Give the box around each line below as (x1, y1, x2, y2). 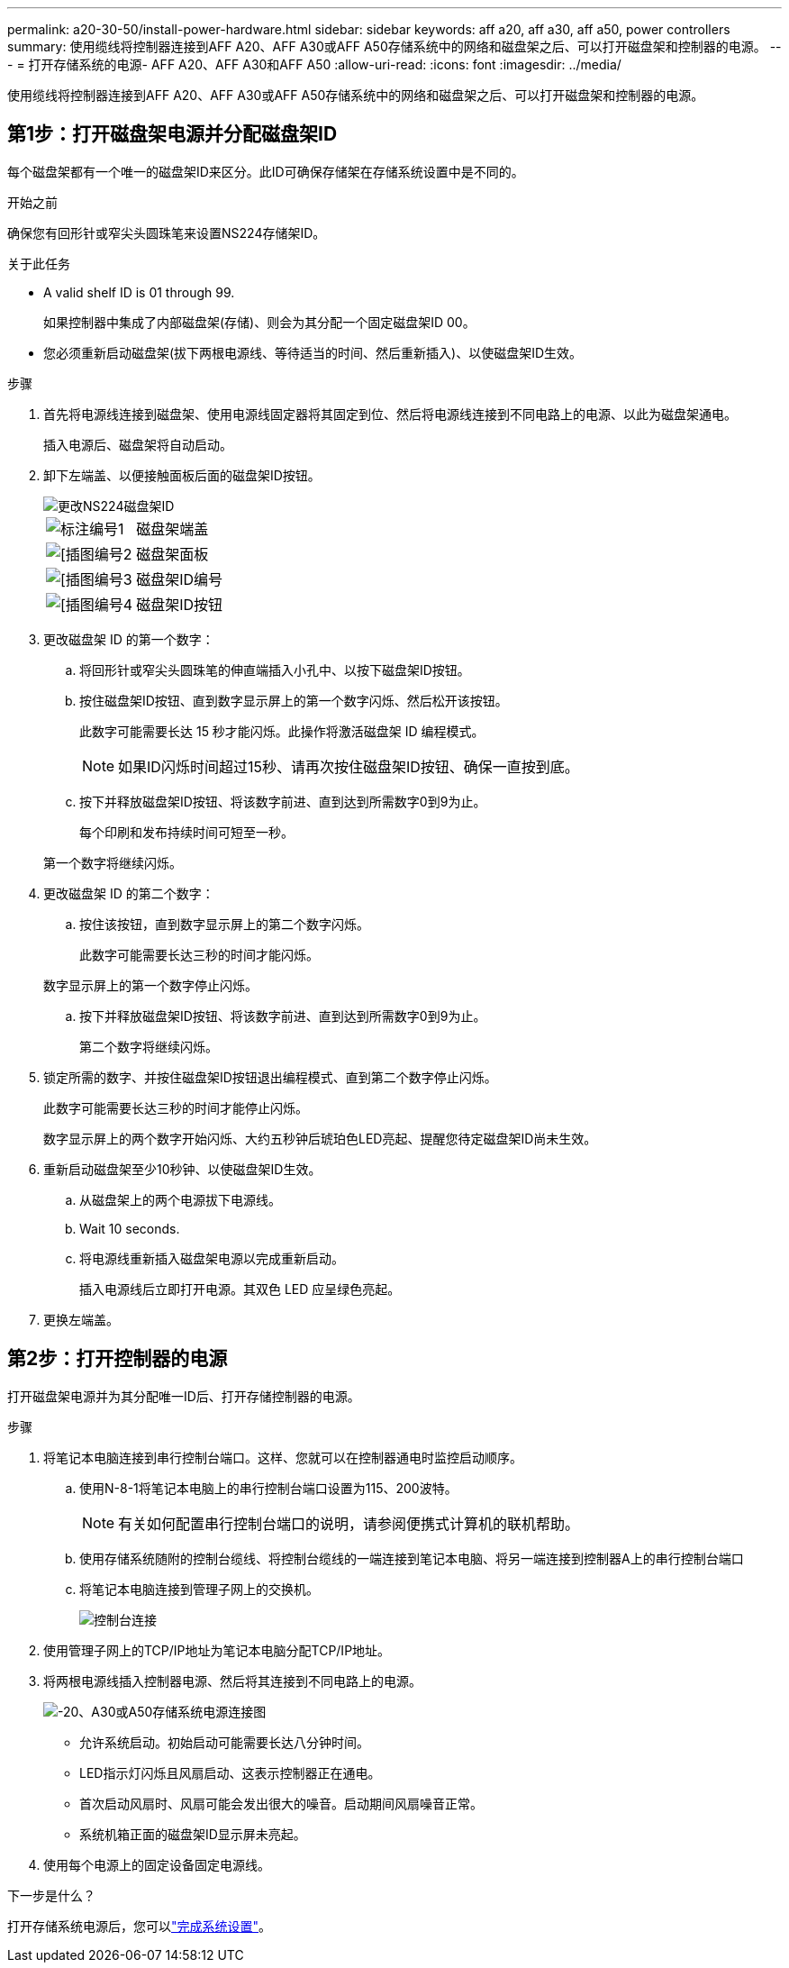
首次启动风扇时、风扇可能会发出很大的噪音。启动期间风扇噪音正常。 (79, 1795, 483, 1811)
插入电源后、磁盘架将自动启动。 (43, 436, 232, 452)
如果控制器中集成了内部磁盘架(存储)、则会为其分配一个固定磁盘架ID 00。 (43, 314, 476, 330)
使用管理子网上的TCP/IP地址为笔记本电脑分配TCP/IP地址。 (43, 1642, 391, 1658)
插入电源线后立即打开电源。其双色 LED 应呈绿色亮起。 (79, 1280, 401, 1297)
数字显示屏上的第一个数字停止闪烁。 (43, 977, 258, 993)
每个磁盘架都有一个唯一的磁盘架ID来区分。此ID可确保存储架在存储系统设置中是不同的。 (7, 163, 524, 179)
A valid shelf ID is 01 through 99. (43, 284, 235, 300)
